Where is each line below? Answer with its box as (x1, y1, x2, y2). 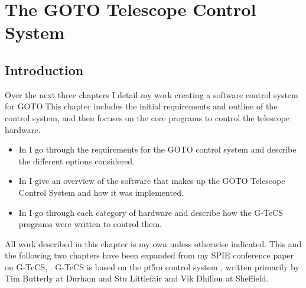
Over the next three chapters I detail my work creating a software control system (5, 88, 298, 101)
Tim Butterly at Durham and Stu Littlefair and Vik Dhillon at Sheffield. (5, 272, 269, 284)
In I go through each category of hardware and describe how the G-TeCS (18, 206, 283, 218)
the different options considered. (18, 154, 135, 167)
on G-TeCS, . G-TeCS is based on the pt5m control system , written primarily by (5, 260, 300, 273)
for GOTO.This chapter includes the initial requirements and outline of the (5, 100, 278, 112)
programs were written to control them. (18, 218, 162, 230)
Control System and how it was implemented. (18, 186, 184, 198)
